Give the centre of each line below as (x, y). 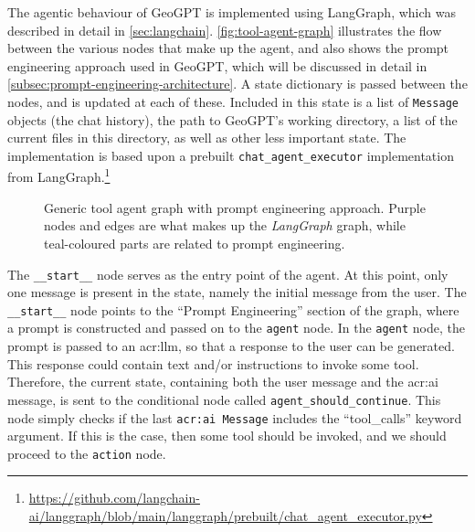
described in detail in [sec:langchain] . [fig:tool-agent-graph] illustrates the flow (225, 30)
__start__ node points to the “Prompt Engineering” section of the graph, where (233, 309)
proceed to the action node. (87, 453)
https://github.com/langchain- (114, 498)
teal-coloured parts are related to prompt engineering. (195, 243)
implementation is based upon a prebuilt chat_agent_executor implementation (231, 155)
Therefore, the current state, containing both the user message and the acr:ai (223, 382)
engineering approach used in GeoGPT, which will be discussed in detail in (217, 65)
